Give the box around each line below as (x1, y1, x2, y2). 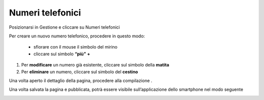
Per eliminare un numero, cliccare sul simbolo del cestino (21, 68, 138, 75)
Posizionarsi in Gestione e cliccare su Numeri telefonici (9, 24, 120, 30)
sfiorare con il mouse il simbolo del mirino (33, 44, 118, 50)
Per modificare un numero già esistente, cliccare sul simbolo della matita (21, 62, 170, 68)
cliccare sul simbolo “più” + (33, 51, 90, 57)
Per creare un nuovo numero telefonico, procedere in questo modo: (9, 33, 145, 39)
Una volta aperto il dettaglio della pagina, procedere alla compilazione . (9, 78, 153, 83)
